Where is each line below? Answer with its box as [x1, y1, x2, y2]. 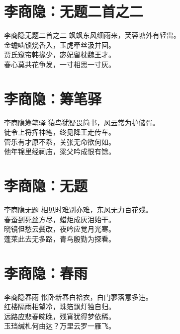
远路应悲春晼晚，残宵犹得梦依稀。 [4, 311, 115, 321]
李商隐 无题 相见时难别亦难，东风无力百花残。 [4, 204, 153, 215]
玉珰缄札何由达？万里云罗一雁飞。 [4, 321, 115, 331]
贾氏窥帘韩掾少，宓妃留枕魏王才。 [4, 49, 115, 60]
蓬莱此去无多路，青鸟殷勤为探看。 [4, 233, 115, 244]
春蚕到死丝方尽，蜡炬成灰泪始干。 [4, 214, 115, 224]
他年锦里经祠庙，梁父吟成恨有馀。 [4, 146, 115, 157]
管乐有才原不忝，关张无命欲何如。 [4, 136, 115, 147]
